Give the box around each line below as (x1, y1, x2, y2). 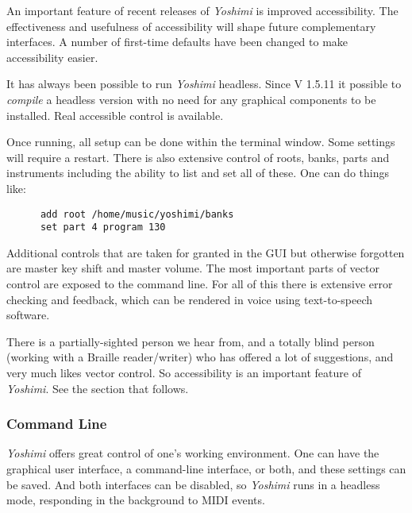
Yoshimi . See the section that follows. (6, 380, 189, 396)
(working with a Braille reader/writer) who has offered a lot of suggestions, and (6, 349, 394, 365)
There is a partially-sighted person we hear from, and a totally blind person (6, 333, 375, 349)
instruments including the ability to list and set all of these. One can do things (6, 164, 389, 181)
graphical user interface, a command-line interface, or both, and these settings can (6, 461, 406, 476)
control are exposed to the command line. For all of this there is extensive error (6, 276, 393, 292)
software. (6, 307, 50, 323)
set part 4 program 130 (40, 222, 166, 233)
